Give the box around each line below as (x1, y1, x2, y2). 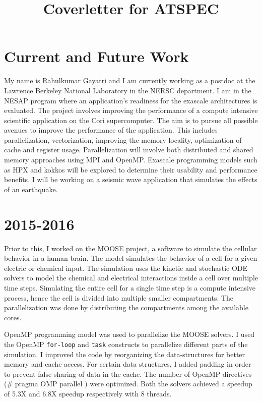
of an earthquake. (4, 184, 58, 194)
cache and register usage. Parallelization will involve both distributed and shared (4, 144, 253, 155)
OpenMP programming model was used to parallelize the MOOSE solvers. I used (4, 329, 255, 339)
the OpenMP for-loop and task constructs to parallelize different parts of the (4, 338, 248, 349)
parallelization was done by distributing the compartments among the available (4, 302, 248, 313)
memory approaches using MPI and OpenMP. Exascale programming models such (4, 154, 257, 165)
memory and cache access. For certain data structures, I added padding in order (4, 359, 251, 369)
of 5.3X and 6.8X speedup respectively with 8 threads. (4, 388, 172, 398)
